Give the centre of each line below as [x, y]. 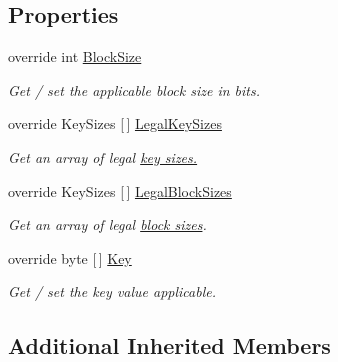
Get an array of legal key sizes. [103, 156]
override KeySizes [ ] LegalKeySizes [115, 123]
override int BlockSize [75, 56]
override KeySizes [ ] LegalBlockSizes [120, 190]
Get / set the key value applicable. [112, 291]
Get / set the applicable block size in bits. [134, 89]
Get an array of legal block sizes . [107, 224]
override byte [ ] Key [70, 257]
